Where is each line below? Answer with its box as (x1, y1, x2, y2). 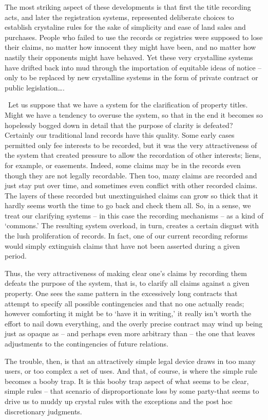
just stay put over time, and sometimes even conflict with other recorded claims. (5, 180, 258, 191)
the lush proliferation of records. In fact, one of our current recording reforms (5, 230, 248, 241)
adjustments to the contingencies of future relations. (5, 338, 168, 349)
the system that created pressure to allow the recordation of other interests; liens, (5, 150, 261, 160)
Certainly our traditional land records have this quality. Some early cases (5, 130, 235, 140)
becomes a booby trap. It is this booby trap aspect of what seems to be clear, (5, 375, 249, 386)
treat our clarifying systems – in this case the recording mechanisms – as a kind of (5, 210, 263, 221)
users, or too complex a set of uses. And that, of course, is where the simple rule (5, 366, 257, 376)
